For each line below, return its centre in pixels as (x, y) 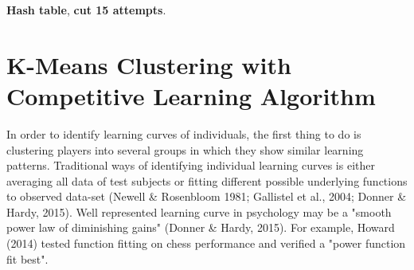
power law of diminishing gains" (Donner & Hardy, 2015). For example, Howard (201, 227)
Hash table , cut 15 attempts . (86, 10)
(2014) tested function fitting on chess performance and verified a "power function (206, 243)
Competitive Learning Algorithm (191, 95)
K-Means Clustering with (149, 64)
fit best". (27, 258)
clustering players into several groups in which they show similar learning (185, 149)
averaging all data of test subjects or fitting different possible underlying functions (207, 180)
